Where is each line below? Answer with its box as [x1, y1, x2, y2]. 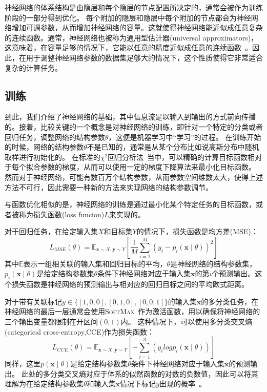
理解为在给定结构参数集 [5, 378, 84, 389]
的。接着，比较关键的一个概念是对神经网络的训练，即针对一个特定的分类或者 [5, 121, 263, 132]
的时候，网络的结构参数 [5, 141, 84, 152]
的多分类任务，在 [201, 296, 259, 306]
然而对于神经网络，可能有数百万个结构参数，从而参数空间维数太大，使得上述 [5, 171, 263, 182]
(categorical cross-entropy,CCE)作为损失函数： [5, 326, 155, 337]
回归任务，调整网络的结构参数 [5, 131, 105, 142]
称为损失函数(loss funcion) [18, 209, 105, 219]
